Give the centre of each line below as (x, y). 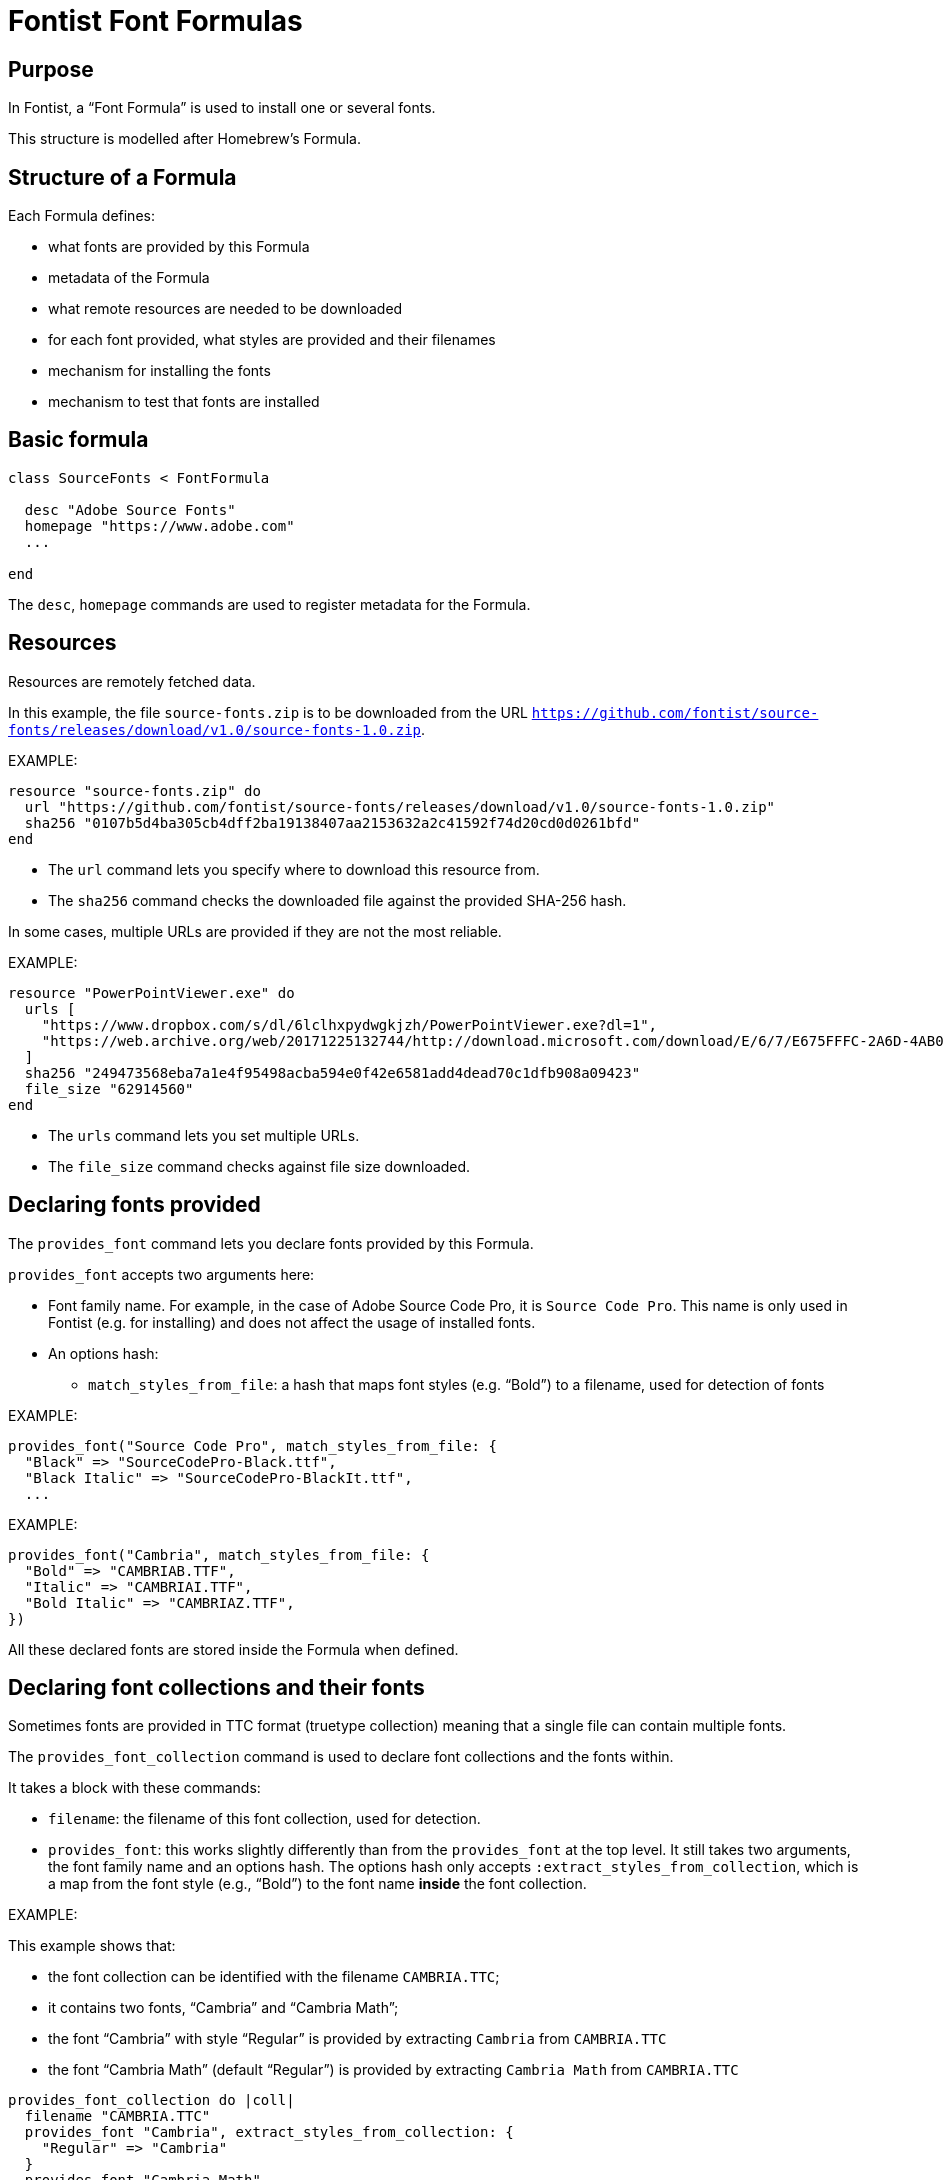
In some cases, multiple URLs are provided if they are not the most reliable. (255, 931)
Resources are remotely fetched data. (132, 681)
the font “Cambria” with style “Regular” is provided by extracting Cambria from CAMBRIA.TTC (357, 2039)
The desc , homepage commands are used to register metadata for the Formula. (269, 604)
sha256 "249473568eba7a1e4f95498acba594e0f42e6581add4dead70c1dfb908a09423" (332, 1072)
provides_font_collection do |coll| (151, 2100)
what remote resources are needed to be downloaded (225, 309)
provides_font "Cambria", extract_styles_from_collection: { (269, 2132)
